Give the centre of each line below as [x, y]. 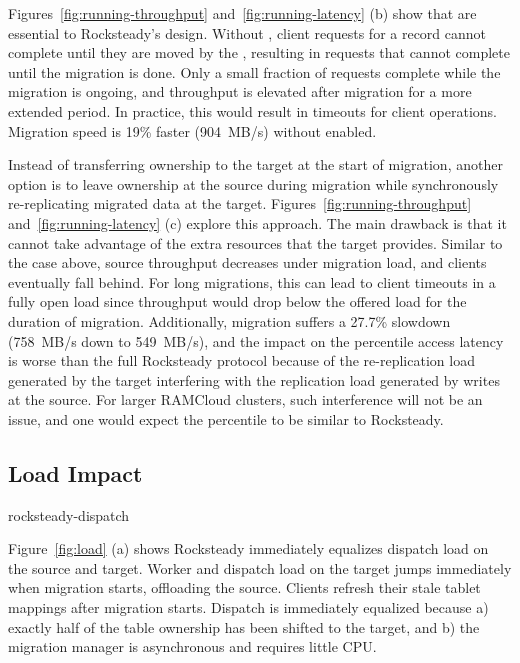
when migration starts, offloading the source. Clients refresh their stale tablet [244, 587]
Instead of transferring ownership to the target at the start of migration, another [255, 164]
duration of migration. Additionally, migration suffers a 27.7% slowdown [229, 320]
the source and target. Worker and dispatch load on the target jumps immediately [260, 567]
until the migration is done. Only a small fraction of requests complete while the [254, 71]
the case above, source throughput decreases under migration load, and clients [247, 262]
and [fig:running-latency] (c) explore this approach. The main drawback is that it [257, 222]
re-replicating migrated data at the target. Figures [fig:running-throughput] [240, 203]
